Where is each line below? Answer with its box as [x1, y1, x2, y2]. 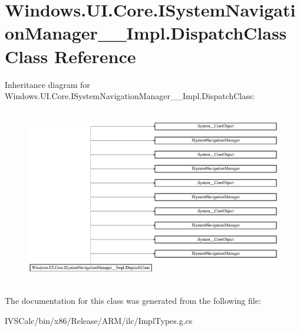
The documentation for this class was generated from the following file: [5, 294, 261, 306]
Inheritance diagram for [5, 78, 90, 90]
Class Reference [5, 44, 136, 68]
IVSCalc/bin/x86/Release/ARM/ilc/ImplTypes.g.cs [5, 314, 193, 326]
